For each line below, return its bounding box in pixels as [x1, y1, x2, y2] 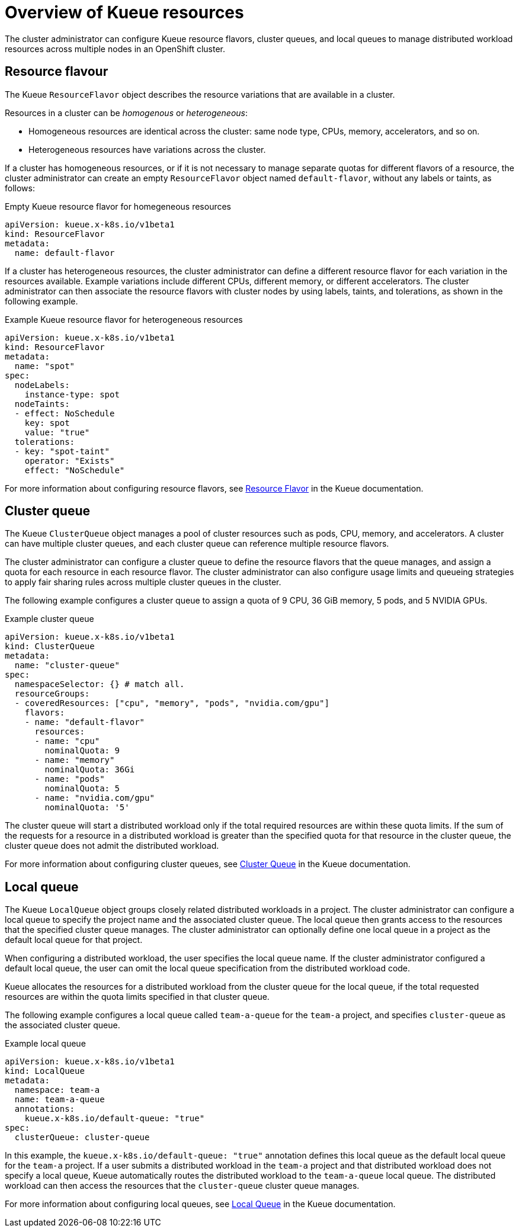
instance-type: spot [24, 389, 120, 399]
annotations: [14, 1104, 75, 1114]
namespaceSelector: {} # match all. [14, 679, 185, 689]
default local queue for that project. [5, 935, 143, 945]
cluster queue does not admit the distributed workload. [5, 840, 219, 851]
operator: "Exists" [24, 455, 115, 466]
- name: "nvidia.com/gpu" [34, 793, 155, 803]
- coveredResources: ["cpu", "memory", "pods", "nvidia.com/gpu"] [14, 698, 329, 708]
